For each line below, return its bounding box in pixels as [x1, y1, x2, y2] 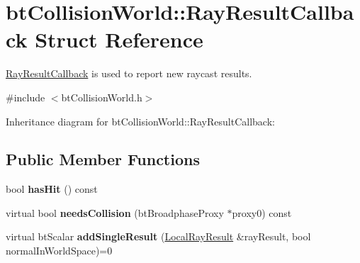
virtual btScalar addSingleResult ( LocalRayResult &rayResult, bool [6, 229, 311, 244]
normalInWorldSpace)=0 [6, 243, 113, 258]
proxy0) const [232, 205, 292, 220]
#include [6, 89, 45, 104]
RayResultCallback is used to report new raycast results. [6, 66, 252, 81]
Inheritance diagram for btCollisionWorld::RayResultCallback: [6, 113, 275, 128]
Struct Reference [35, 25, 203, 54]
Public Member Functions [6, 148, 200, 170]
